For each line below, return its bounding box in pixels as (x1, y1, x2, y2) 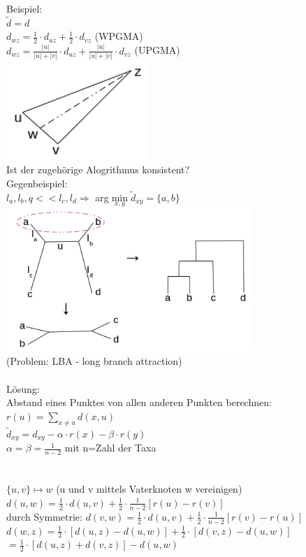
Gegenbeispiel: (6, 176, 68, 190)
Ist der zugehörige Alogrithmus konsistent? (6, 162, 190, 177)
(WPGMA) (94, 29, 143, 43)
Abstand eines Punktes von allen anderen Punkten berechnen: (6, 395, 272, 410)
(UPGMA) (134, 43, 180, 57)
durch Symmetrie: (6, 509, 82, 523)
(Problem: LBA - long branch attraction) (6, 354, 182, 368)
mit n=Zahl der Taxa (64, 440, 156, 455)
